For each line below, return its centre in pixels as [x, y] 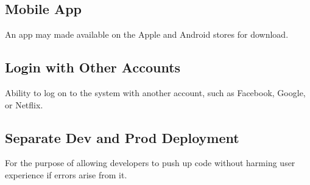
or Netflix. [24, 104]
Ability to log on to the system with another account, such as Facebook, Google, [155, 92]
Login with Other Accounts [93, 67]
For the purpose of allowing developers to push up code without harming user [150, 163]
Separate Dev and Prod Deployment [122, 137]
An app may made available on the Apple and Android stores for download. [147, 34]
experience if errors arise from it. [66, 174]
